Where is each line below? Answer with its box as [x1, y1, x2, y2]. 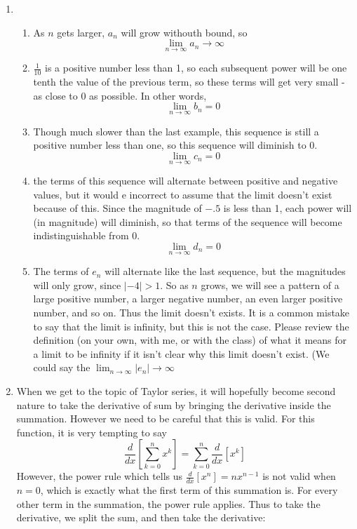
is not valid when [262, 469, 336, 483]
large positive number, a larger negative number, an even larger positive [33, 291, 343, 306]
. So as [160, 277, 189, 292]
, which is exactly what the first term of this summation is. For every [40, 483, 338, 497]
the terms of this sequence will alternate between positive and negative [33, 173, 338, 188]
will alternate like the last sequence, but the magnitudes [105, 264, 346, 279]
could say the [33, 360, 90, 375]
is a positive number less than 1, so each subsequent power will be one [45, 60, 347, 75]
